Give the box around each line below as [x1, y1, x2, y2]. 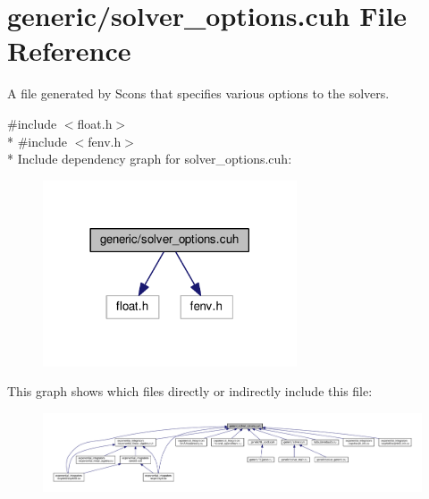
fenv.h [88, 131, 122, 150]
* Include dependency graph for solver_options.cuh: [7, 149, 292, 168]
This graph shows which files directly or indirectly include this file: [7, 382, 373, 401]
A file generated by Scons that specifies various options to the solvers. [7, 84, 390, 103]
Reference [7, 32, 131, 69]
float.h [77, 114, 113, 132]
